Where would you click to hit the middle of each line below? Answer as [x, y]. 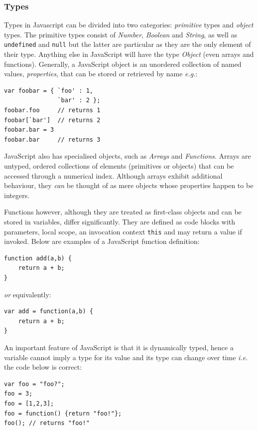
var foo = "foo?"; [34, 384]
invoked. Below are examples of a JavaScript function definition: [102, 241]
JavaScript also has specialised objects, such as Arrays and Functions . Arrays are [128, 156]
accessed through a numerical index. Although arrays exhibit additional [113, 175]
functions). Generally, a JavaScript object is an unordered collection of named [123, 64]
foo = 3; [18, 394]
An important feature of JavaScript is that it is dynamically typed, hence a [119, 347]
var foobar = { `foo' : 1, [49, 91]
